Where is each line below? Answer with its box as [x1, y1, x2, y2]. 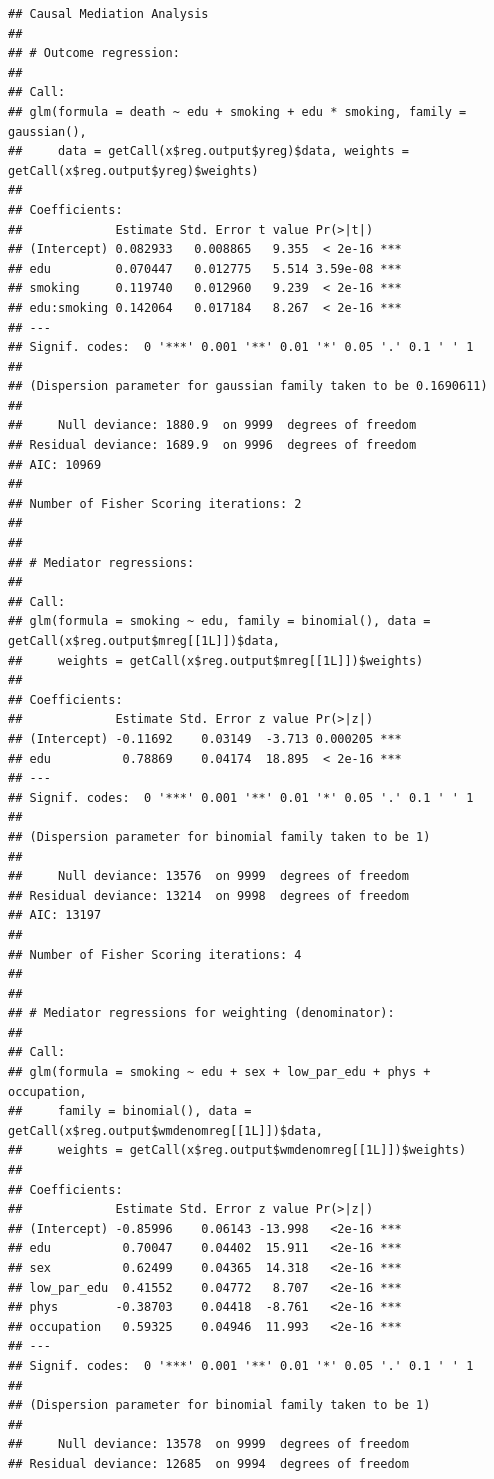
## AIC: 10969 [8, 457, 102, 472]
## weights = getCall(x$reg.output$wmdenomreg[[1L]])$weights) [8, 1143, 467, 1158]
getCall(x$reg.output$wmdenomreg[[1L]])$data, [8, 1123, 323, 1138]
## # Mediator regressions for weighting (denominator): [8, 1006, 395, 1021]
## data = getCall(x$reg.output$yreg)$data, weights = [8, 144, 409, 159]
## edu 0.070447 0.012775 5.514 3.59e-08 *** [8, 261, 402, 276]
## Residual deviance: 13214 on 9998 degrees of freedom [8, 888, 409, 903]
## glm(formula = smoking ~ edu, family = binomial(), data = [8, 614, 431, 629]
